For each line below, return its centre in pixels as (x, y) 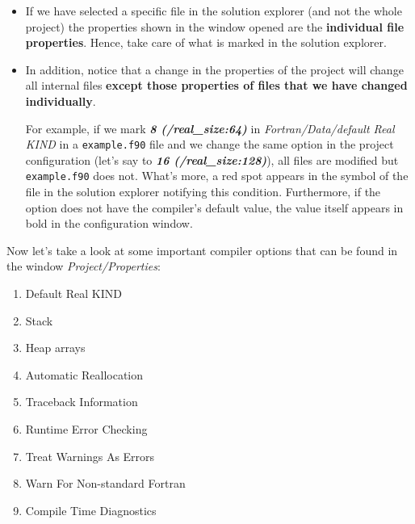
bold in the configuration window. (109, 223)
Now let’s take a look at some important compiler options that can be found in (202, 250)
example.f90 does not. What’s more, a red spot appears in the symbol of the (217, 176)
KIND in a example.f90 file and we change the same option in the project (210, 144)
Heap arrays (55, 348)
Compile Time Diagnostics (91, 510)
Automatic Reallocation (84, 374)
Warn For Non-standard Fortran (105, 483)
